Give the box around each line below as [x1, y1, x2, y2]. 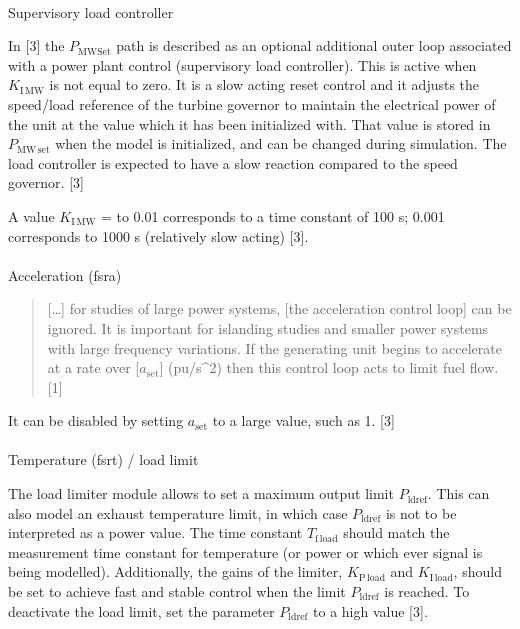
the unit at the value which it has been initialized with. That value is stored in [8, 113, 491, 134]
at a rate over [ [47, 357, 140, 378]
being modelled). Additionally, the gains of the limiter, [8, 561, 343, 582]
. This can [427, 483, 490, 504]
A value [8, 205, 55, 226]
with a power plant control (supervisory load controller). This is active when [8, 54, 477, 75]
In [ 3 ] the [8, 35, 65, 56]
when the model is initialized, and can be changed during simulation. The [55, 133, 507, 154]
